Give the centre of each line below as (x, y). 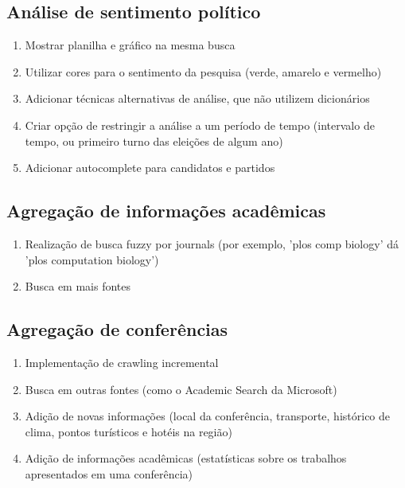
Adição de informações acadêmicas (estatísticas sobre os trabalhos (186, 458)
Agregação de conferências (117, 329)
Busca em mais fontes (78, 286)
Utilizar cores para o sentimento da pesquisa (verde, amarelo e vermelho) (203, 71)
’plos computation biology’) (92, 259)
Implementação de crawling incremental (122, 362)
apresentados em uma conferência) (109, 473)
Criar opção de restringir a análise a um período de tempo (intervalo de (200, 125)
